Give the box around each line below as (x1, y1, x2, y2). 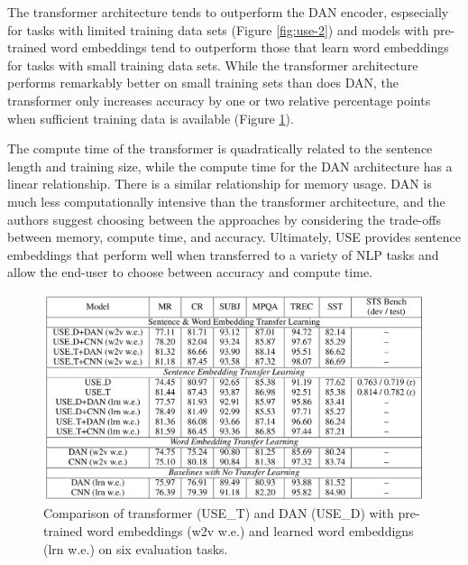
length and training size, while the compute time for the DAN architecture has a (7, 156, 453, 175)
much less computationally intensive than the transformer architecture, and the (7, 191, 445, 210)
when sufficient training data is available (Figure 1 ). (7, 108, 294, 127)
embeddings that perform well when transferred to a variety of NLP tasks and (7, 245, 439, 264)
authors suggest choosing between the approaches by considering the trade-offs (7, 209, 441, 228)
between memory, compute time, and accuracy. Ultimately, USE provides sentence (7, 227, 461, 246)
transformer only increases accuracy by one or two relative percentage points (7, 90, 431, 109)
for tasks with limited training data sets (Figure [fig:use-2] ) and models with (7, 20, 429, 39)
